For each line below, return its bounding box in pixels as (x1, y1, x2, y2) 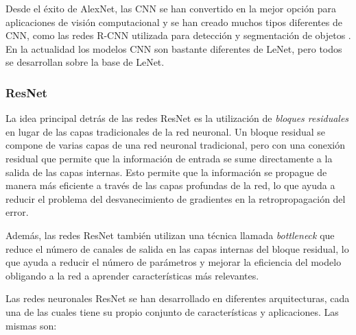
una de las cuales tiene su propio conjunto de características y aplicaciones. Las (5, 304, 339, 319)
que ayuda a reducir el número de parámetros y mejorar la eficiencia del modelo (5, 255, 342, 269)
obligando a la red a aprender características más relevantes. (5, 268, 259, 282)
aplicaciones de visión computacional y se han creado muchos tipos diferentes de (5, 14, 342, 29)
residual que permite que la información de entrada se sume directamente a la (5, 151, 333, 165)
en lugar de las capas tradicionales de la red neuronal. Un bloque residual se (5, 124, 326, 138)
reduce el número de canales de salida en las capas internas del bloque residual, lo (5, 241, 349, 256)
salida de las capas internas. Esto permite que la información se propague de (5, 164, 327, 179)
